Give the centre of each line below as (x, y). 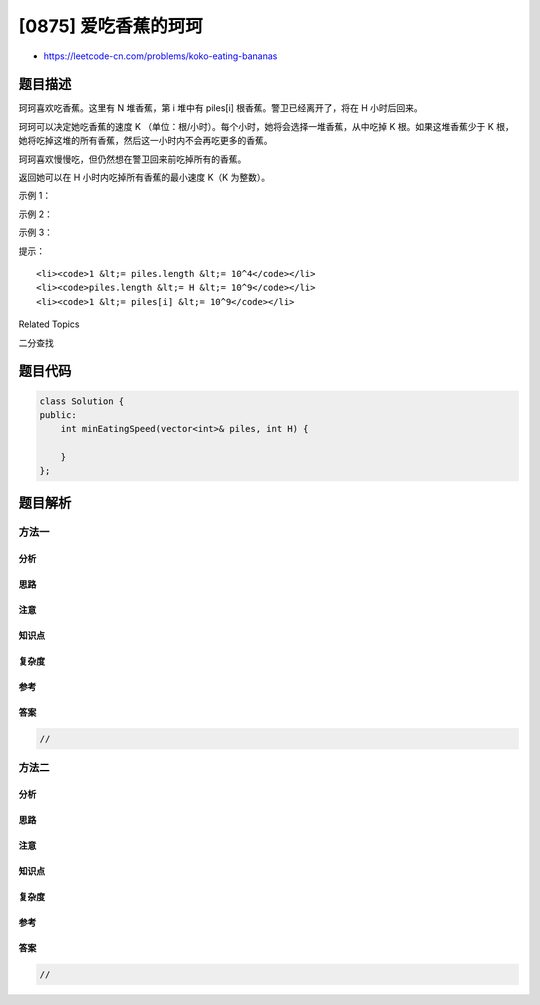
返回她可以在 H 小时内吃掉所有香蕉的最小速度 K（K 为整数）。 (144, 177)
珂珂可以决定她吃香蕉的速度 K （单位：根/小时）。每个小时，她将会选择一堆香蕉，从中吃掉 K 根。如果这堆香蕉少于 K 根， (266, 126)
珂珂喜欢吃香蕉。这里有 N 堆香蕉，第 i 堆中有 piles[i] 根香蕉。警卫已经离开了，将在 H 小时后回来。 (221, 108)
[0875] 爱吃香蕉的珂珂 (111, 26)
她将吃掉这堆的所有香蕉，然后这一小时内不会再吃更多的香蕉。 (145, 141)
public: (58, 414)
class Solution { (82, 401)
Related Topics (49, 324)
